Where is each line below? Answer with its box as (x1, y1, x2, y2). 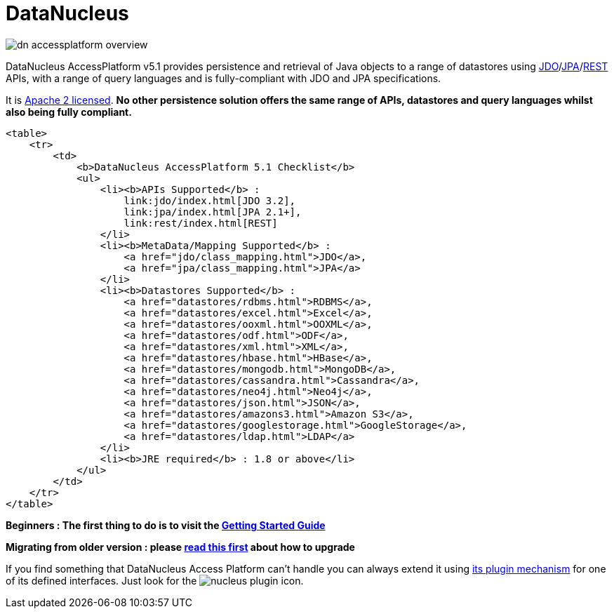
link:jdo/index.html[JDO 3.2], (124, 194, 296, 206)
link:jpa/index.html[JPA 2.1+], (124, 206, 302, 218)
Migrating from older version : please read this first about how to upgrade (6, 540, 355, 553)
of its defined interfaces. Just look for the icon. (6, 574, 304, 587)
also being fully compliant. (6, 105, 132, 118)
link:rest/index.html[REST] (124, 217, 278, 229)
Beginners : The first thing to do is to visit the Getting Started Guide (6, 519, 326, 531)
